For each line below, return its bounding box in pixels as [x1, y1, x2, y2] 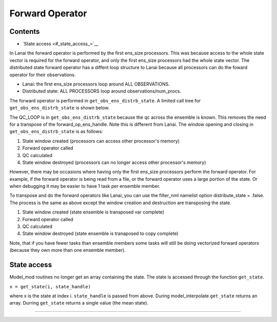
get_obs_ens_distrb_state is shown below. [9, 105, 110, 111]
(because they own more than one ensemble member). [9, 247, 126, 253]
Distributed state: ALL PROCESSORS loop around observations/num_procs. [22, 88, 182, 94]
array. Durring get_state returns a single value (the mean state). [9, 300, 149, 306]
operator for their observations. [9, 72, 76, 78]
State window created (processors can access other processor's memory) [22, 138, 180, 144]
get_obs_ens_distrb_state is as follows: [9, 128, 104, 135]
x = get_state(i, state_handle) [9, 284, 91, 289]
